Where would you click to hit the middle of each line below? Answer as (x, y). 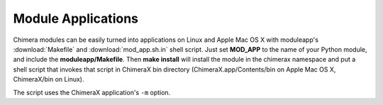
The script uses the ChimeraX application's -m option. (92, 92)
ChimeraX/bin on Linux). (49, 79)
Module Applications (76, 18)
